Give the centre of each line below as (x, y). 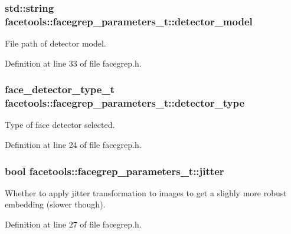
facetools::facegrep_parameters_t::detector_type (125, 103)
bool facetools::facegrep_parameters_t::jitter (115, 171)
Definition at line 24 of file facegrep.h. (73, 145)
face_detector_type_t (60, 89)
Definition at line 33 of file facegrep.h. (73, 63)
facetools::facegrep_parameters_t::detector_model (129, 21)
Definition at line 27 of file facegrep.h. (73, 224)
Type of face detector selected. (60, 125)
